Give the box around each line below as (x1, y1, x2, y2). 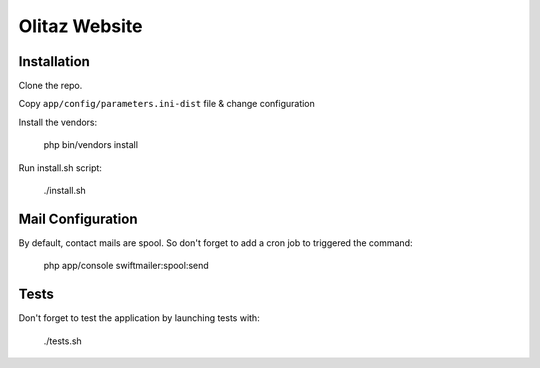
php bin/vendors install (43, 139, 139, 151)
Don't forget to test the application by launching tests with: (18, 312, 260, 324)
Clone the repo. (18, 80, 83, 92)
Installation (18, 53, 90, 70)
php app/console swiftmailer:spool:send (43, 260, 209, 272)
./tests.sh (43, 335, 82, 347)
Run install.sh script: (18, 161, 102, 174)
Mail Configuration (18, 210, 138, 227)
